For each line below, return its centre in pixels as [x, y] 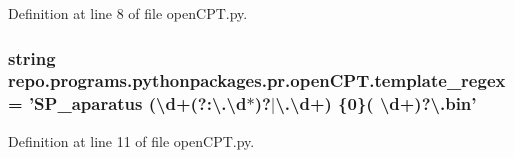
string [32, 57]
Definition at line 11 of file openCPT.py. [131, 140]
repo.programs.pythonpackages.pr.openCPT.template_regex [257, 80]
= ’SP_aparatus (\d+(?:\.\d [127, 103]
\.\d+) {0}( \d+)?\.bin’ [376, 103]
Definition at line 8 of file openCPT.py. [128, 13]
